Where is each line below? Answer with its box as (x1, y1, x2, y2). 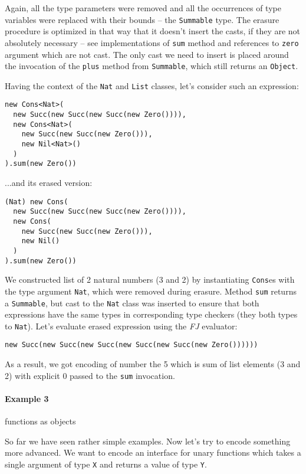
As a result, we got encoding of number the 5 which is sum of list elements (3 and (5, 358, 301, 370)
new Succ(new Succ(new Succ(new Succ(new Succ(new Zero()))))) (5, 341, 258, 349)
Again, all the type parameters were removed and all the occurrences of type (5, 2, 281, 14)
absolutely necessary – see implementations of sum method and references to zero (5, 36, 299, 48)
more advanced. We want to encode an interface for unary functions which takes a (5, 446, 301, 459)
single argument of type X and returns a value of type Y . (5, 457, 207, 470)
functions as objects (5, 415, 76, 427)
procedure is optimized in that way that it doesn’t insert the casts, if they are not (5, 25, 301, 37)
